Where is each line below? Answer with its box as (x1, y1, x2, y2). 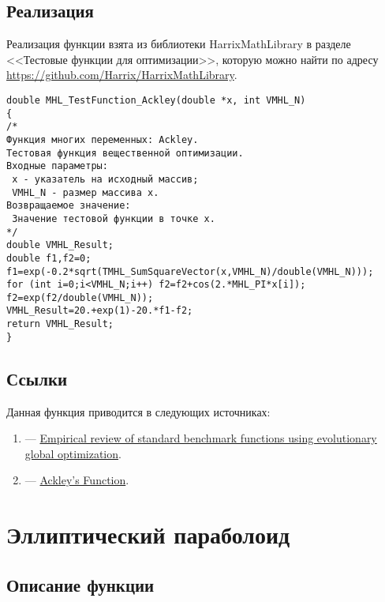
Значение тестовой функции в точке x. (12, 213, 215, 224)
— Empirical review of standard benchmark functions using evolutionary (24, 430, 377, 446)
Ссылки (6, 366, 68, 390)
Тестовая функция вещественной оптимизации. (6, 147, 244, 159)
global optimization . (24, 445, 121, 461)
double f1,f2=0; (6, 252, 92, 264)
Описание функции (6, 572, 155, 596)
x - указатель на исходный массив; (12, 173, 199, 185)
